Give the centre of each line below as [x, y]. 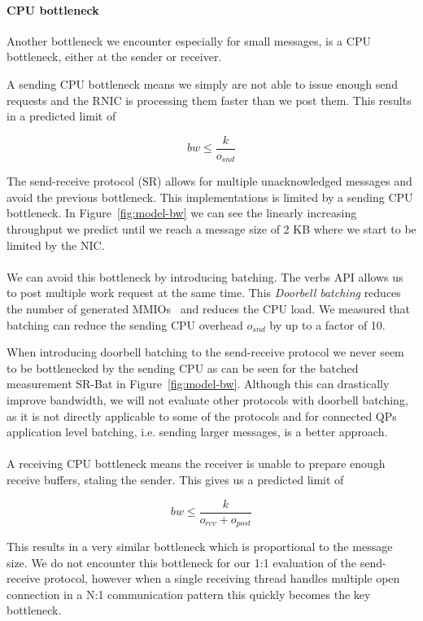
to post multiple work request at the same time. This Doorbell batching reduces [204, 293]
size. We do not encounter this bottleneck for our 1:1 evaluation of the [181, 562]
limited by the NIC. [56, 245]
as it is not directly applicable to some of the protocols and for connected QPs [202, 415]
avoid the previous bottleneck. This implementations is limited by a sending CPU [210, 197]
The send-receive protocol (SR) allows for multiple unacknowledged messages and [209, 181]
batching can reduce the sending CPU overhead [125, 324]
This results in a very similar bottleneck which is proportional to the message [200, 547]
